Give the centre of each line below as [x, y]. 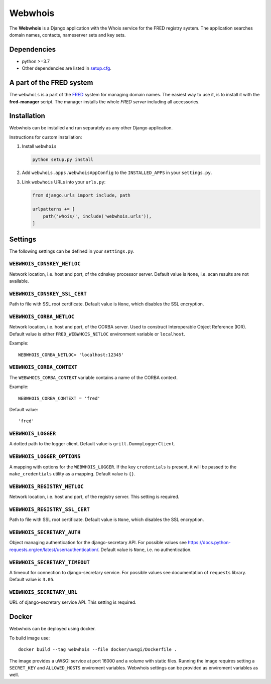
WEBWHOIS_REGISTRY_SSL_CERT [50, 509]
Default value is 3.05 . [32, 580]
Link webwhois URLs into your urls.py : [64, 182]
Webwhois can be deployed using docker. [53, 629]
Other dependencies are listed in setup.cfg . [66, 68]
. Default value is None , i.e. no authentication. [145, 550]
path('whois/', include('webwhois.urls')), [97, 216]
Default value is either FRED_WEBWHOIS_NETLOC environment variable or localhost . [97, 334]
